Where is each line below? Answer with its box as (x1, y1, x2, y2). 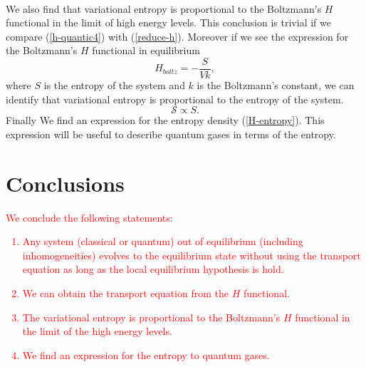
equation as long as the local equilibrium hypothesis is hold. (22, 262, 284, 276)
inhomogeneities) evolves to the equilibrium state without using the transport (22, 247, 361, 262)
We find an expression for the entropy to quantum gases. (22, 347, 270, 362)
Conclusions (6, 168, 125, 197)
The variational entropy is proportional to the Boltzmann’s (22, 309, 281, 324)
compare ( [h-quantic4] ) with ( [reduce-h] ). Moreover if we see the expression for (6, 29, 349, 43)
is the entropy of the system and (43, 78, 185, 93)
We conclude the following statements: (6, 210, 173, 224)
